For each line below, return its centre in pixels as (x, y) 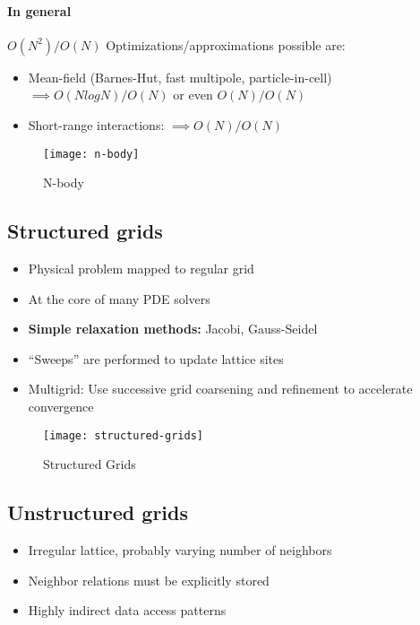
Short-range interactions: (96, 124)
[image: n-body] (91, 154)
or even (193, 95)
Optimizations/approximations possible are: (226, 44)
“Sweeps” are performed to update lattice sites (156, 358)
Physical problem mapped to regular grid (141, 269)
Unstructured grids (98, 512)
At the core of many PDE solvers (119, 298)
